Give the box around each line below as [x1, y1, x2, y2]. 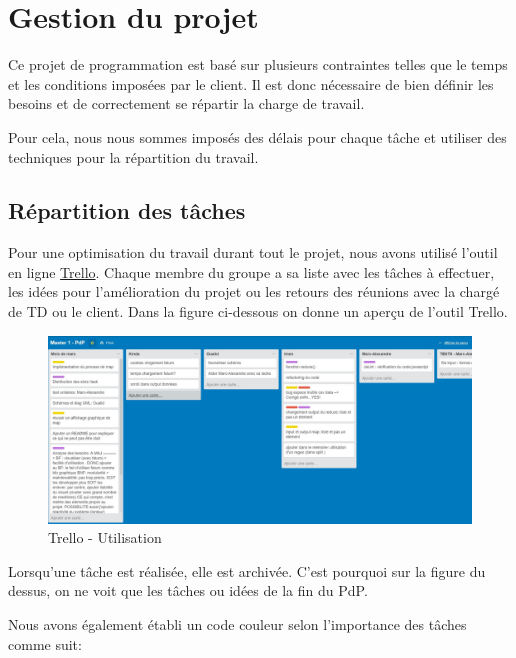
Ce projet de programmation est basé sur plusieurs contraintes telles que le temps [8, 54, 508, 75]
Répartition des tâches [8, 195, 246, 226]
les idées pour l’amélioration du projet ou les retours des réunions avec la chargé [8, 281, 500, 302]
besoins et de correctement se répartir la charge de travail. [8, 93, 365, 114]
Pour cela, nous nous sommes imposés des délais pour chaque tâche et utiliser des [8, 126, 507, 147]
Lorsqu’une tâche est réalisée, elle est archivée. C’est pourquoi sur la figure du [8, 560, 486, 581]
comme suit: [8, 633, 82, 654]
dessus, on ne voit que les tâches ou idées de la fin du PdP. [8, 580, 368, 601]
